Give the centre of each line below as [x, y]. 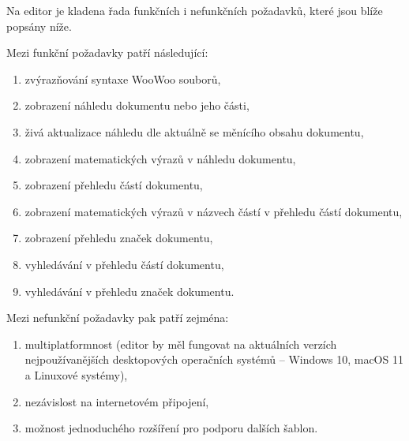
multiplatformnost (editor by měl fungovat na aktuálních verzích [181, 344]
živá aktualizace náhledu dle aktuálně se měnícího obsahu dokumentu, [194, 131]
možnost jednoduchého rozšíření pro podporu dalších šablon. [171, 428]
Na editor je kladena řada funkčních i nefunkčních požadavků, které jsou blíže [195, 10]
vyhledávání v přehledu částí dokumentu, [124, 264]
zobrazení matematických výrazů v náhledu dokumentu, [160, 158]
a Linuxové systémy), [76, 374]
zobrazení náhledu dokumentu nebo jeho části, [137, 105]
